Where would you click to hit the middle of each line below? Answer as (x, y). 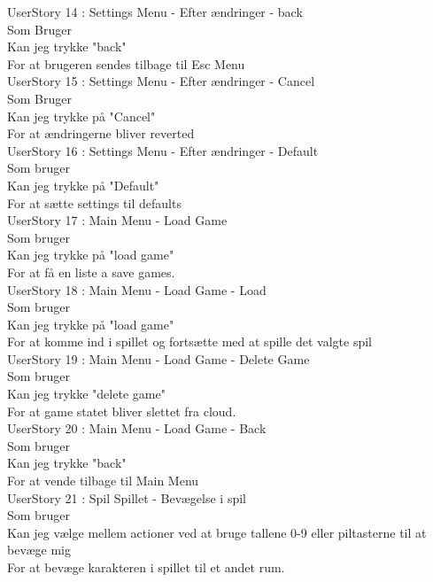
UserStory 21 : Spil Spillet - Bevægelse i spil (127, 497)
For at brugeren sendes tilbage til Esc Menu (126, 63)
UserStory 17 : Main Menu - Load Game (117, 220)
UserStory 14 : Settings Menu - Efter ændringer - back (155, 12)
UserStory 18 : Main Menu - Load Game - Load (137, 289)
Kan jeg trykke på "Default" (83, 185)
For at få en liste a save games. (91, 272)
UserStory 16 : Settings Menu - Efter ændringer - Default (163, 150)
